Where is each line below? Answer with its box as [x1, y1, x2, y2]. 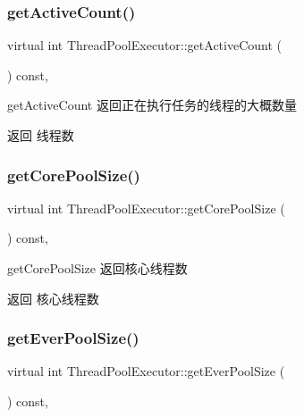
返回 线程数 [7, 126, 74, 144]
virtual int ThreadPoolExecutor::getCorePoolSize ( [7, 198, 285, 217]
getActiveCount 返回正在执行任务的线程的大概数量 [7, 96, 297, 114]
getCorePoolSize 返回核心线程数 [7, 259, 188, 277]
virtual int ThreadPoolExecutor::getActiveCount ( [7, 36, 282, 54]
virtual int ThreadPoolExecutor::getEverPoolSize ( [7, 362, 285, 380]
